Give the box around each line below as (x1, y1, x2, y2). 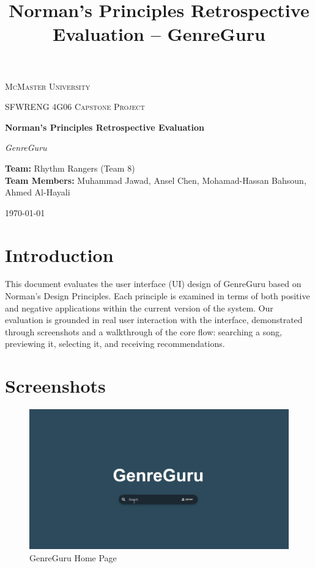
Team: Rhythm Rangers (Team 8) (5, 161, 135, 174)
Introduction (5, 242, 114, 267)
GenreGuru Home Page (29, 551, 117, 564)
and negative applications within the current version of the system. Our (5, 301, 273, 314)
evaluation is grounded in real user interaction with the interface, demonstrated (5, 313, 303, 326)
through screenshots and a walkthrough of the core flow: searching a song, (5, 325, 282, 338)
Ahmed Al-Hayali (5, 186, 70, 198)
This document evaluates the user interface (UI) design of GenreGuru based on (5, 277, 302, 290)
